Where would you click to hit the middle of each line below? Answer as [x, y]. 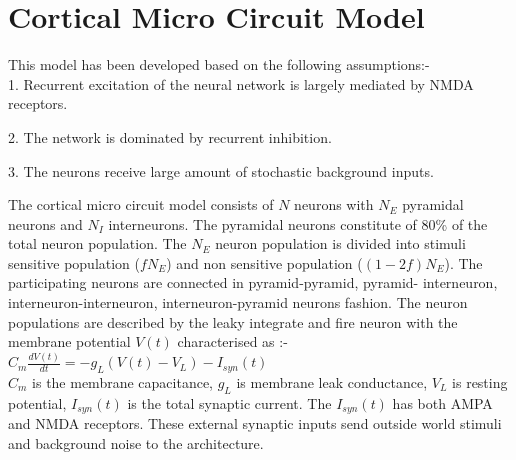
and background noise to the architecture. [136, 442]
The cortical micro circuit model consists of [141, 204]
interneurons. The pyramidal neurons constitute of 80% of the [298, 223]
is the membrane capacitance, [122, 381]
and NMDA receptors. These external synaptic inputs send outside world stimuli [255, 423]
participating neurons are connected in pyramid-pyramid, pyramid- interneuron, [253, 282]
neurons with [334, 204]
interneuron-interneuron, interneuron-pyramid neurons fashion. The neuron [238, 302]
